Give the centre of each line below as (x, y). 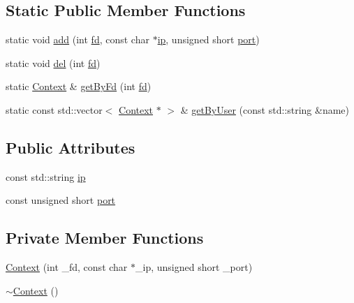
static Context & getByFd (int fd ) (79, 86)
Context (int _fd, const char (67, 267)
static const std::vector (54, 109)
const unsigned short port (61, 200)
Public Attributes (71, 147)
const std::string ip (46, 176)
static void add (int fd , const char (78, 39)
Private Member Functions (105, 238)
